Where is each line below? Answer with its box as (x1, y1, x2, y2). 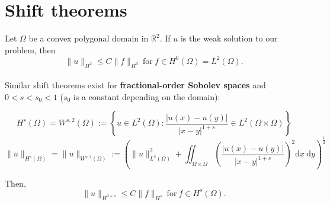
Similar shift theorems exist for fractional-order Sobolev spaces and (5, 79, 266, 91)
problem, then (5, 43, 56, 56)
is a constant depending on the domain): (73, 90, 220, 102)
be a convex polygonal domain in (28, 32, 149, 44)
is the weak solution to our (180, 32, 278, 44)
